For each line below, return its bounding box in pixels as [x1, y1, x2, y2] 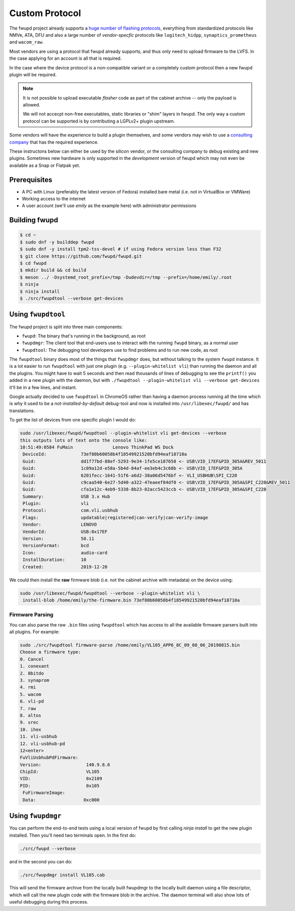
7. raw [20, 705, 36, 711]
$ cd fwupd [20, 260, 47, 266]
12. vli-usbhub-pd [20, 741, 65, 746]
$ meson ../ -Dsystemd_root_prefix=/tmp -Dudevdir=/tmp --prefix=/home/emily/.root [20, 274, 232, 280]
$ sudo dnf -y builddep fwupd [20, 239, 94, 245]
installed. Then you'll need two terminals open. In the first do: [9, 832, 136, 838]
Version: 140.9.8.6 [20, 762, 111, 767]
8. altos [20, 713, 42, 718]
